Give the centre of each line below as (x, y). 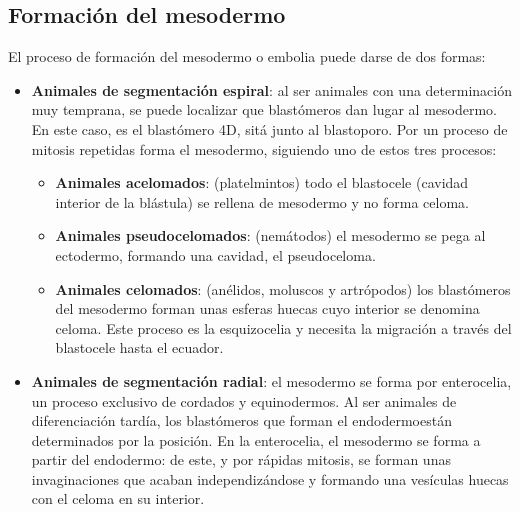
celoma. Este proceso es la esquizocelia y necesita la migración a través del (283, 327)
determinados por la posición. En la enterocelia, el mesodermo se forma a (256, 439)
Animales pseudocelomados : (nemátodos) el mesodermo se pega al (270, 235)
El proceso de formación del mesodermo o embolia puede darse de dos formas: (247, 56)
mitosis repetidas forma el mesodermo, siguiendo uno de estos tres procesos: (264, 148)
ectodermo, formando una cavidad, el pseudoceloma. (215, 254)
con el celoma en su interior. (118, 498)
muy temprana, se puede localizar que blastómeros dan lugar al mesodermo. (264, 109)
